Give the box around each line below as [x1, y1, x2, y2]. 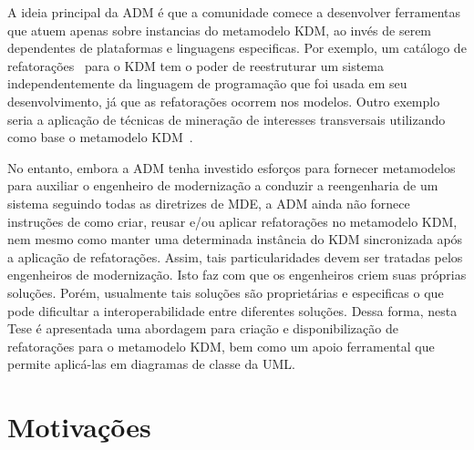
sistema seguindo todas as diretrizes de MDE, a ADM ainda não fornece [7, 193, 410, 212]
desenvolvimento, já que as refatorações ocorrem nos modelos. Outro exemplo [7, 91, 440, 110]
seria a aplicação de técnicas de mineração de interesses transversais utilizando [7, 109, 446, 128]
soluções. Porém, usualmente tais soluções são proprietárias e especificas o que [7, 282, 444, 302]
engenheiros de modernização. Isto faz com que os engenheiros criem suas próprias [7, 265, 467, 284]
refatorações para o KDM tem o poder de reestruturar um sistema [7, 56, 385, 75]
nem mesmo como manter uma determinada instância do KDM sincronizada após [7, 230, 463, 249]
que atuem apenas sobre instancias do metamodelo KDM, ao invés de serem [7, 20, 432, 39]
